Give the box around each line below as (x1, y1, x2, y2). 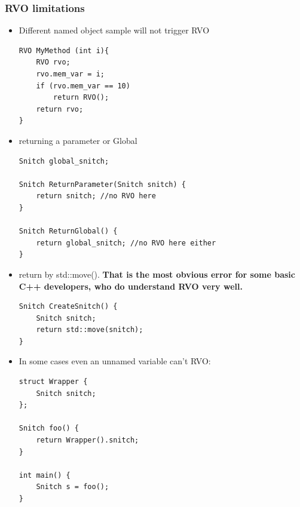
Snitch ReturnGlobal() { (19, 227, 118, 236)
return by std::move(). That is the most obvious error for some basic (19, 268, 295, 280)
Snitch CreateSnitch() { (19, 302, 118, 311)
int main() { (19, 471, 71, 480)
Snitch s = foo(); (36, 483, 109, 491)
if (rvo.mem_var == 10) (36, 81, 130, 90)
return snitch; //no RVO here (36, 192, 156, 201)
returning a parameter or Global (19, 134, 137, 146)
